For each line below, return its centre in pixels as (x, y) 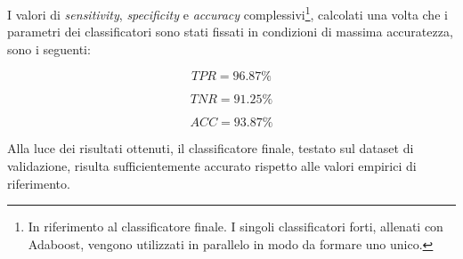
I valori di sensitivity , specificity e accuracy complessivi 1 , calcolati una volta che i (227, 13)
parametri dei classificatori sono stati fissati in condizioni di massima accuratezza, (230, 32)
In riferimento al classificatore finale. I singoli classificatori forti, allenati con (236, 227)
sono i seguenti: (49, 49)
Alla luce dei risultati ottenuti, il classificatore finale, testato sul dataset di (211, 148)
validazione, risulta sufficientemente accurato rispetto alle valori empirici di (212, 166)
